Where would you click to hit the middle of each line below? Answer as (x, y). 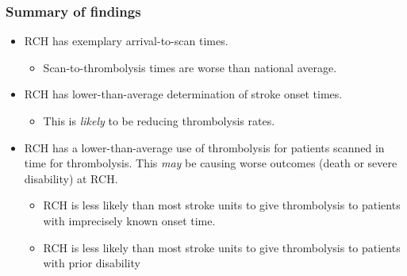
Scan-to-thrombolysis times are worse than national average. (190, 67)
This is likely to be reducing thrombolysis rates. (159, 121)
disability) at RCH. (71, 178)
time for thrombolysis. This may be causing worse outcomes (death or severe (211, 163)
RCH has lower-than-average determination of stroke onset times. (183, 94)
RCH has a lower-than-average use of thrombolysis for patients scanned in (204, 147)
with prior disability (92, 263)
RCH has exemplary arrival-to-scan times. (126, 41)
